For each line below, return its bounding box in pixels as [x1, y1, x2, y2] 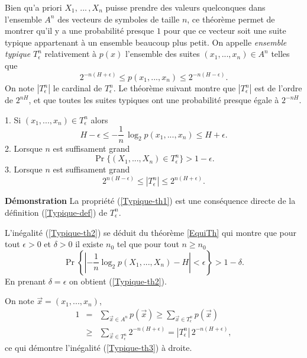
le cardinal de [53, 82, 102, 94]
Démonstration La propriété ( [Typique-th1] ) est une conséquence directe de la [5, 194, 296, 207]
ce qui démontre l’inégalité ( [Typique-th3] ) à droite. [5, 341, 192, 353]
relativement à [44, 47, 97, 60]
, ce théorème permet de [187, 12, 275, 25]
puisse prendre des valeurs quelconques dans [105, 1, 266, 13]
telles [271, 47, 290, 60]
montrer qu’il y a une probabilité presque [5, 24, 154, 37]
